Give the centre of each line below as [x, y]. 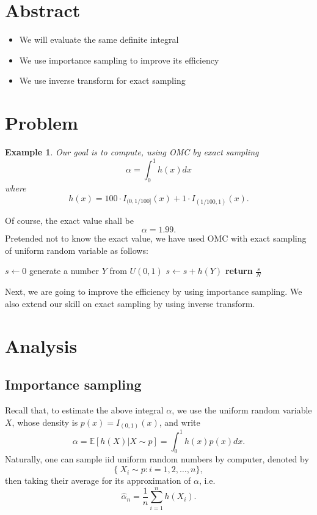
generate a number [64, 271]
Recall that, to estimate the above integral [84, 410]
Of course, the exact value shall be [69, 220]
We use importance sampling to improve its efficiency [119, 60]
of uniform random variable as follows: [77, 250]
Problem [42, 123]
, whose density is [45, 422]
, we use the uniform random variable [242, 410]
